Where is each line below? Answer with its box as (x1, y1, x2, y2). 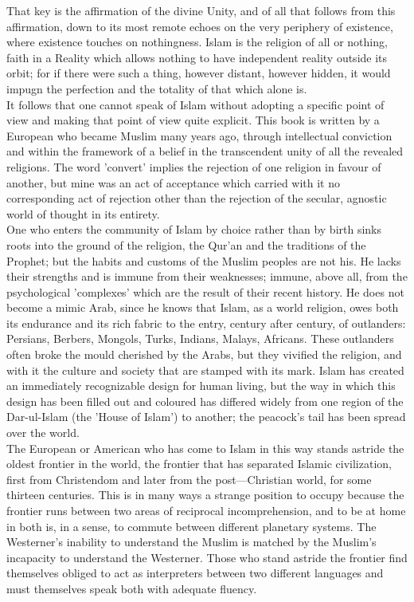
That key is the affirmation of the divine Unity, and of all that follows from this (6, 2, 396, 18)
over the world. (6, 424, 80, 441)
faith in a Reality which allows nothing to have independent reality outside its (6, 49, 388, 65)
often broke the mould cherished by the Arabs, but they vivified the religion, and (6, 346, 402, 363)
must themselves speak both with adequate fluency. (6, 580, 257, 596)
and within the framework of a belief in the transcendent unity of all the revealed (6, 143, 404, 159)
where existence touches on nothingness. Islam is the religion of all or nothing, (6, 33, 388, 50)
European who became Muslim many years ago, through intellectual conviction (6, 127, 393, 144)
